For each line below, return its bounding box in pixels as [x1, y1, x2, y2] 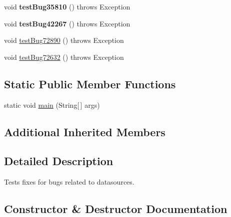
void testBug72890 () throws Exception [4, 35, 124, 45]
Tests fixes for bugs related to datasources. [4, 177, 134, 187]
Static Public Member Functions [4, 76, 176, 91]
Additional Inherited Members [4, 124, 165, 139]
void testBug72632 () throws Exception [4, 51, 124, 62]
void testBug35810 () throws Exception [4, 1, 130, 11]
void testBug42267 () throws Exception [4, 18, 130, 28]
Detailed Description [4, 153, 113, 169]
